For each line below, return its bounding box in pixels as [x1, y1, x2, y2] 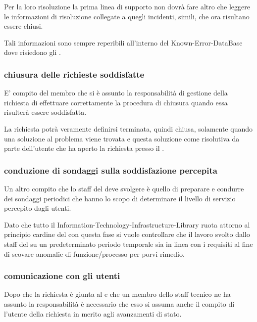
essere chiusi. [4, 21, 43, 31]
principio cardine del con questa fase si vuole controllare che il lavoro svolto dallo [4, 229, 250, 239]
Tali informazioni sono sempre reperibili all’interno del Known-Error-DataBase [4, 37, 243, 47]
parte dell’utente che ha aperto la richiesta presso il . [4, 143, 164, 153]
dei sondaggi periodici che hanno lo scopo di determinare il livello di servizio [4, 193, 236, 203]
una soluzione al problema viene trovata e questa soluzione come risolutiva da [4, 133, 240, 143]
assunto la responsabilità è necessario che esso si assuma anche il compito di [4, 298, 235, 309]
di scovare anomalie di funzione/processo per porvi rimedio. [4, 248, 185, 259]
